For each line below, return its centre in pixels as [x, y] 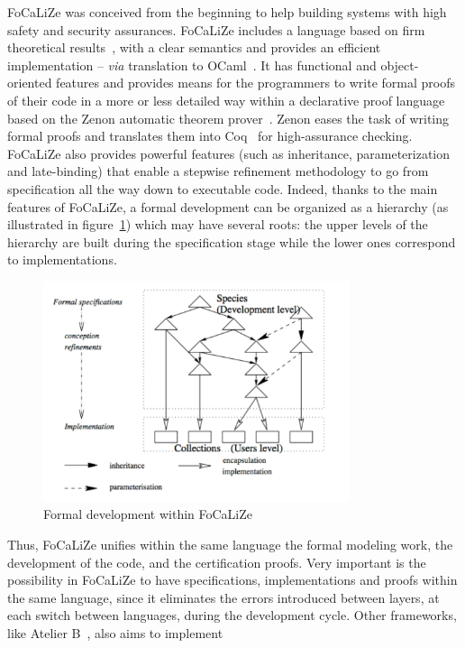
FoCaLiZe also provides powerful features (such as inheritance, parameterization [229, 153]
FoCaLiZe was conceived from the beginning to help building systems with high [227, 12]
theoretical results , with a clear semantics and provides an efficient [194, 47]
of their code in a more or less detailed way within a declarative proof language [226, 100]
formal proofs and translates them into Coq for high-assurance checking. [210, 136]
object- [400, 65]
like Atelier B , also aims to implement [115, 632]
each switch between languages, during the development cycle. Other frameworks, [232, 615]
